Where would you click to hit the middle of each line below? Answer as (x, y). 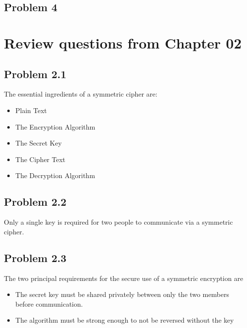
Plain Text (31, 110)
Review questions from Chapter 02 (123, 42)
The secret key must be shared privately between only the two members (122, 294)
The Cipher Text (40, 159)
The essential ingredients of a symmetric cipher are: (81, 94)
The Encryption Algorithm (55, 126)
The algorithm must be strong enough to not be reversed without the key (124, 320)
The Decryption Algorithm (55, 175)
